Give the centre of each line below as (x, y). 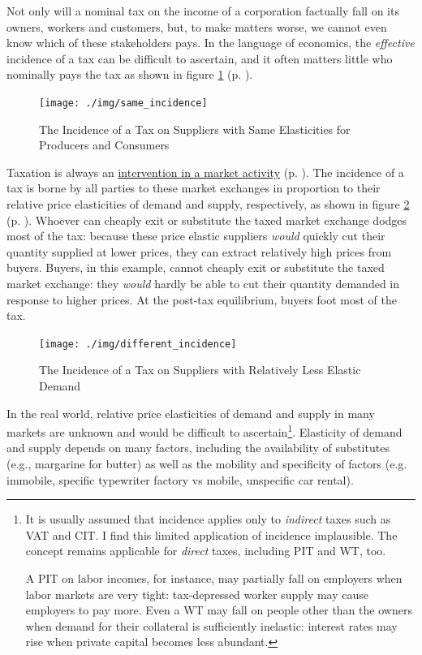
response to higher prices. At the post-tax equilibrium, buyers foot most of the (202, 299)
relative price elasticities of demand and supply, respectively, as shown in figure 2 (208, 204)
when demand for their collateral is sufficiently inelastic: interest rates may (211, 625)
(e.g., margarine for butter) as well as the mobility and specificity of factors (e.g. (207, 464)
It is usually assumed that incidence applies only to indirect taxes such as (208, 519)
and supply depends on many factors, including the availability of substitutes (198, 448)
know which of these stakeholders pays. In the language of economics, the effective (211, 43)
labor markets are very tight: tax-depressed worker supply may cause (197, 594)
